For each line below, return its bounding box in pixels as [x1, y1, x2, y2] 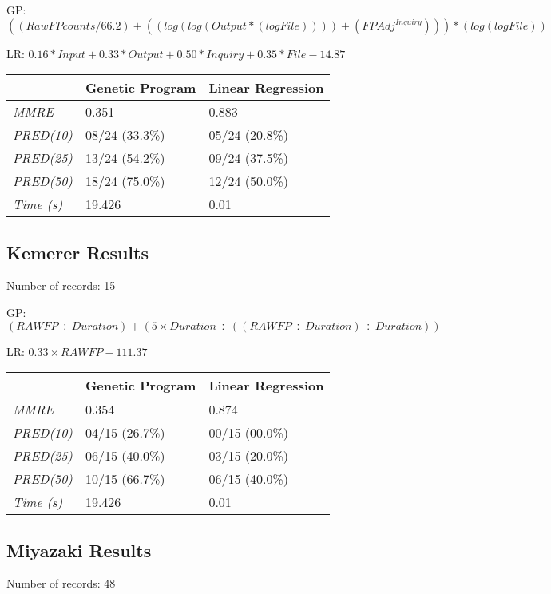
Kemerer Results [6, 240, 149, 264]
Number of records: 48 [6, 575, 116, 592]
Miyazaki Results [6, 537, 152, 562]
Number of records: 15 [6, 277, 116, 294]
